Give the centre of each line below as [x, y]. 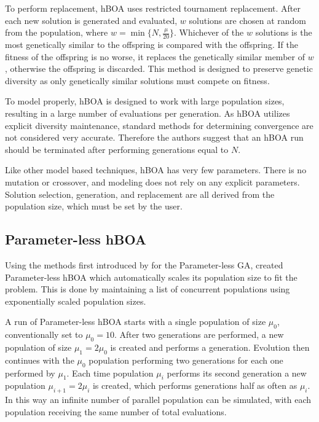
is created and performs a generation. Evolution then [210, 347]
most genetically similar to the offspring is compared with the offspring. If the [152, 45]
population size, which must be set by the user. [94, 206]
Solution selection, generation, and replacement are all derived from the [140, 194]
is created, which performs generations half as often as [195, 385]
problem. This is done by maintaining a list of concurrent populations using [148, 289]
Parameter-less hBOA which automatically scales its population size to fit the [151, 277]
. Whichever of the [209, 32]
